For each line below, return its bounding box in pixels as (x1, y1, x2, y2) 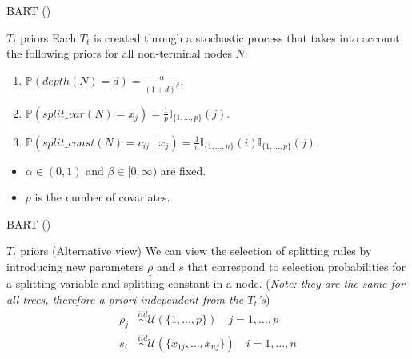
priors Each (20, 29, 77, 46)
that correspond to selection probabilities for (187, 258, 406, 275)
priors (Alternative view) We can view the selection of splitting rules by (20, 242, 372, 259)
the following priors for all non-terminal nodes (6, 45, 232, 62)
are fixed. (160, 162, 206, 178)
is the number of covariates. (34, 189, 170, 205)
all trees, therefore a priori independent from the (6, 290, 244, 307)
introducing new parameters (6, 258, 144, 275)
